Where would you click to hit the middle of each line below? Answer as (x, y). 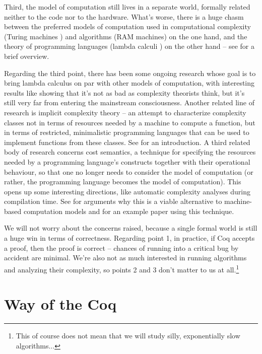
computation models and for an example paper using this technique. (129, 211)
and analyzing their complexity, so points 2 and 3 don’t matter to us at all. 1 (122, 268)
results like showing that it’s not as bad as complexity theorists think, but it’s (124, 92)
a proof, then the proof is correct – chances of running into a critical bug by (121, 247)
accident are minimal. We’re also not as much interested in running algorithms (125, 258)
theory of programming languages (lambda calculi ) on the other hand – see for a (129, 46)
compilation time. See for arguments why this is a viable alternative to (113, 201)
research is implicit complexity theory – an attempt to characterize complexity (125, 112)
